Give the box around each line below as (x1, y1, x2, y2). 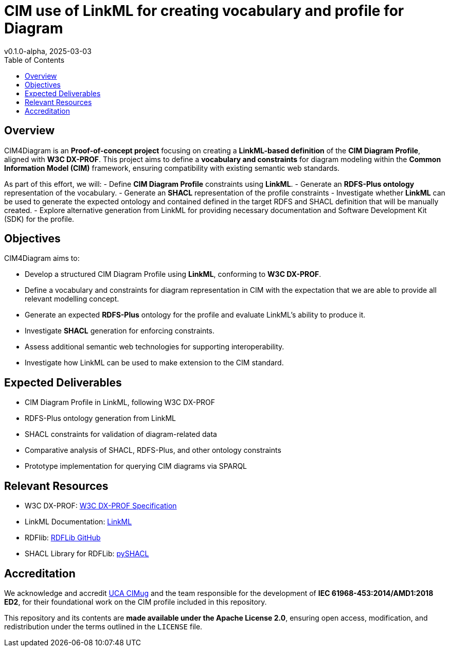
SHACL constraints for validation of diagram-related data (25, 430, 217, 439)
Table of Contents (4, 55, 65, 64)
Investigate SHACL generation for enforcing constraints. (25, 326, 215, 336)
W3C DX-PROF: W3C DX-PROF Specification (25, 501, 177, 511)
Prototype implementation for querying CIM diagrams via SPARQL (25, 462, 247, 471)
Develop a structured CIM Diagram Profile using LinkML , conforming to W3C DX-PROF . (25, 270, 321, 279)
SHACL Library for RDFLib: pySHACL (25, 549, 149, 558)
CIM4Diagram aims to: (4, 254, 80, 263)
